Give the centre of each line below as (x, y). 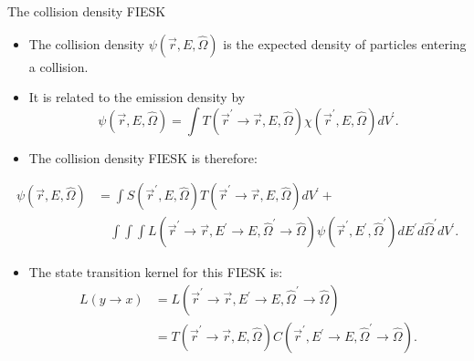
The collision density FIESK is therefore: (143, 157)
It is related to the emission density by (137, 97)
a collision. (58, 66)
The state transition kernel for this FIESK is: (156, 272)
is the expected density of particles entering (345, 43)
